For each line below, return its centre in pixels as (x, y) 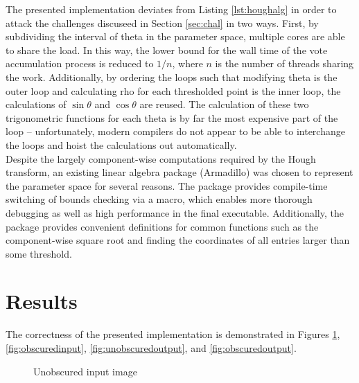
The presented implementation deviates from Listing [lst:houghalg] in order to (171, 9)
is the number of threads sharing (284, 63)
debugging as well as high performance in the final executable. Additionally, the (175, 212)
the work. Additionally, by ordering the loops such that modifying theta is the (172, 77)
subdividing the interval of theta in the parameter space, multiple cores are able (175, 36)
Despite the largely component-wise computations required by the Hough (161, 158)
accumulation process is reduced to (80, 63)
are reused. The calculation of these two (224, 104)
